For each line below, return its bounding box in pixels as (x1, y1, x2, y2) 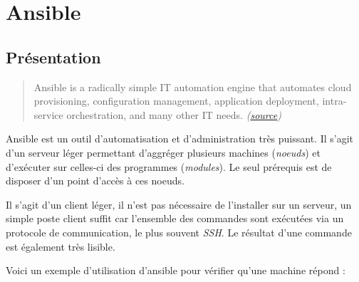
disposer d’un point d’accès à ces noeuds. (6, 173, 184, 188)
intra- (322, 93, 347, 108)
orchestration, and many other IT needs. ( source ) (66, 107, 281, 122)
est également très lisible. (6, 239, 115, 254)
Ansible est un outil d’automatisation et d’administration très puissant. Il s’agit (6, 131, 354, 146)
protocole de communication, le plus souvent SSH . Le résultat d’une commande (6, 224, 352, 239)
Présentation (6, 46, 101, 68)
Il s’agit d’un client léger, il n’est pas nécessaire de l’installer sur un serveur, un (6, 197, 352, 211)
